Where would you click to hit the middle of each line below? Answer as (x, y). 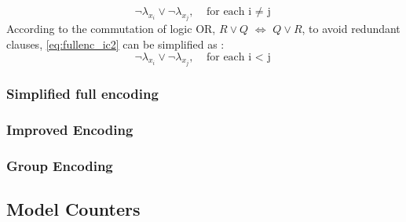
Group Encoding (60, 165)
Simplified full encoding (82, 93)
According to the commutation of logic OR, (111, 29)
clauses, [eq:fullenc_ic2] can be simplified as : (115, 44)
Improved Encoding (70, 129)
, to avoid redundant (351, 29)
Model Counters (73, 208)
